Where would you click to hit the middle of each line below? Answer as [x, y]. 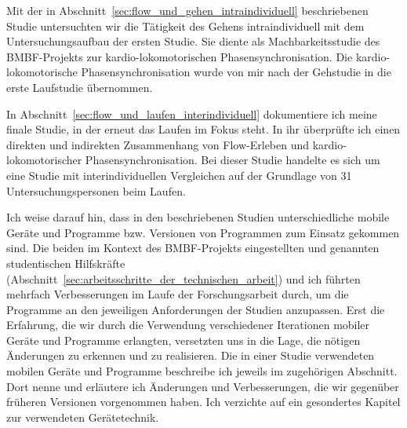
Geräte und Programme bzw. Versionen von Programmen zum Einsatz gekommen [203, 232]
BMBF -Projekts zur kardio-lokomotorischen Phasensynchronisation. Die [180, 56]
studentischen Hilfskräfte [66, 263]
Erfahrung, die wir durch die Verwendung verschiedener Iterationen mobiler [188, 325]
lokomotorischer [44, 160]
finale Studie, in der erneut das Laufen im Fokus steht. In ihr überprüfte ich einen [203, 129]
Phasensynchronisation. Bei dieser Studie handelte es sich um [233, 160]
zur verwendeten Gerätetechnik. [83, 417]
